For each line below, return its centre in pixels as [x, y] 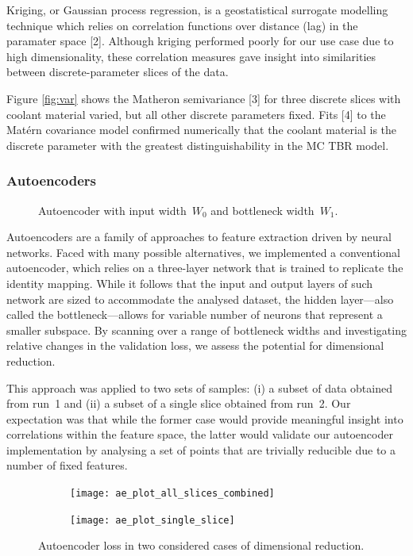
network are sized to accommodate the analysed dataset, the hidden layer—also [200, 299]
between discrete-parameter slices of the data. [118, 72]
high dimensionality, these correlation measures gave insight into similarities [191, 56]
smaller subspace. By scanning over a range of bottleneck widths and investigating [206, 330]
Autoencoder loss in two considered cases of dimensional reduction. [201, 545]
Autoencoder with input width [112, 210]
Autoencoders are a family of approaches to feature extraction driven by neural [199, 237]
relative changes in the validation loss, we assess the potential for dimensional [195, 345]
